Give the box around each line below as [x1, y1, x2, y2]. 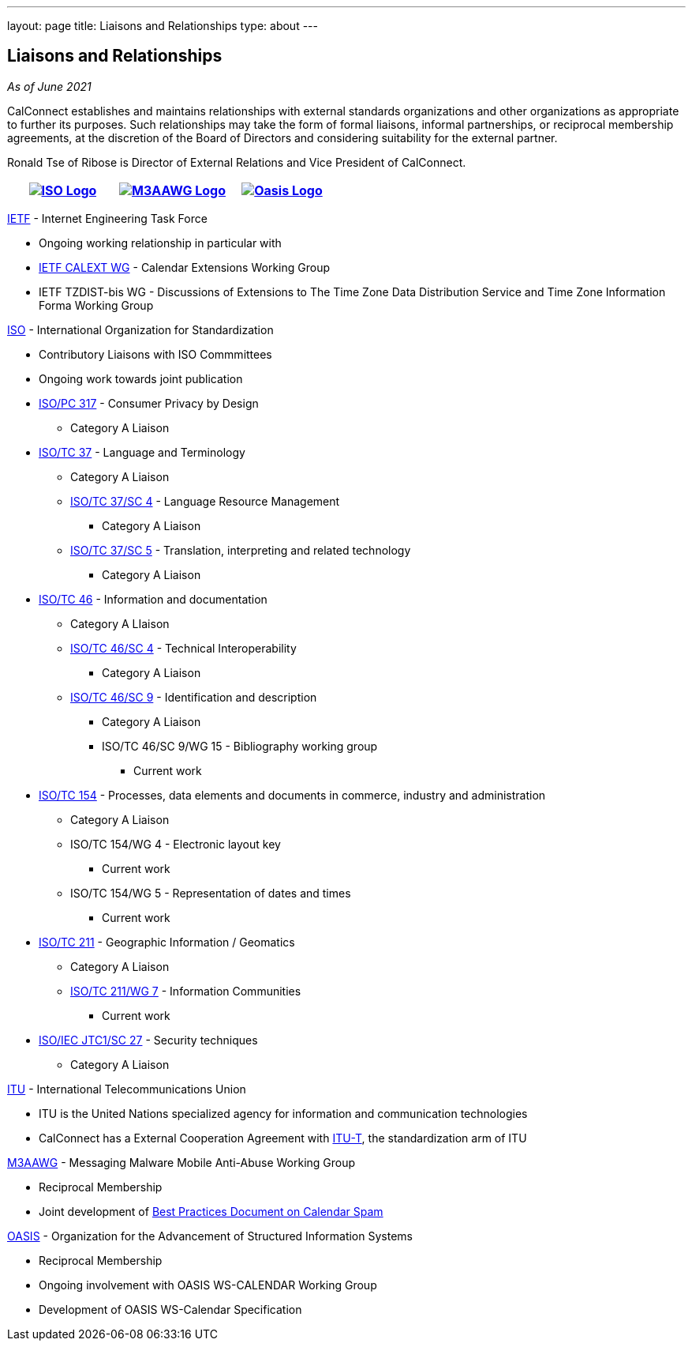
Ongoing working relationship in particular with [39, 235, 282, 250]
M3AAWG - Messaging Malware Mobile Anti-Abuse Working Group [7, 1155, 356, 1169]
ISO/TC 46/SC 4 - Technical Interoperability [70, 641, 297, 655]
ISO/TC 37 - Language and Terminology [39, 445, 245, 459]
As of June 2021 [7, 79, 92, 93]
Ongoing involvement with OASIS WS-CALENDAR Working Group [39, 1277, 377, 1292]
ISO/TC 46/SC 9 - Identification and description [70, 690, 317, 704]
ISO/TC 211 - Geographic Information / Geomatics [39, 935, 295, 949]
